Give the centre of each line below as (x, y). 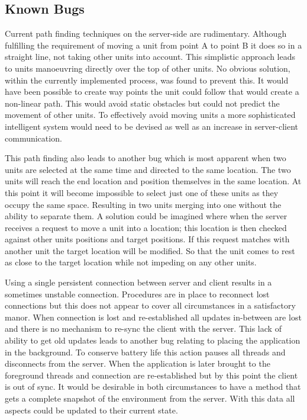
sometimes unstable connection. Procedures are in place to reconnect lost (137, 294)
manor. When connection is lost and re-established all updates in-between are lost (153, 317)
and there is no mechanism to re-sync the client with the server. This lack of (143, 328)
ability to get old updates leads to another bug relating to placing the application (153, 340)
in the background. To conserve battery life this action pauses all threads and (145, 352)
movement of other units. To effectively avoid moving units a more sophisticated (150, 115)
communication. (33, 138)
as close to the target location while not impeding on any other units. (131, 262)
